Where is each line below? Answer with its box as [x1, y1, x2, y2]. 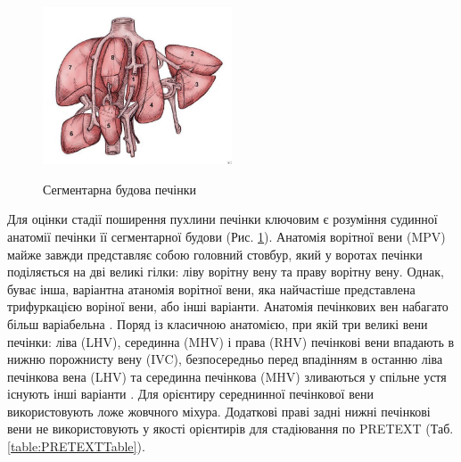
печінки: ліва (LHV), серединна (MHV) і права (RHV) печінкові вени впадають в [7, 332, 455, 351]
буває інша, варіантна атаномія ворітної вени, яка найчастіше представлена [7, 279, 416, 298]
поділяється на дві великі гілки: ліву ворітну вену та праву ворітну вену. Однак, [7, 262, 444, 281]
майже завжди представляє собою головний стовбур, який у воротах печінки [7, 244, 423, 263]
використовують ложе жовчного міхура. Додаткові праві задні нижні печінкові [7, 401, 431, 420]
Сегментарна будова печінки [43, 179, 196, 198]
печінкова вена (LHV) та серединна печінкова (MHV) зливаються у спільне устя [7, 367, 447, 385]
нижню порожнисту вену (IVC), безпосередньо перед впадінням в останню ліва [7, 350, 443, 368]
